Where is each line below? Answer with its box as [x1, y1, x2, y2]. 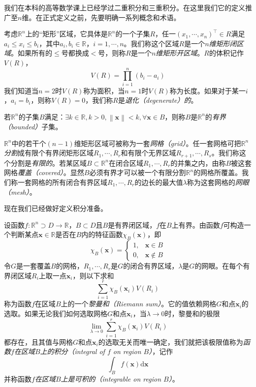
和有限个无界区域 [121, 148, 176, 158]
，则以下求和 [72, 270, 114, 280]
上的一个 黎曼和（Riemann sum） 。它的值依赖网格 [61, 298, 217, 309]
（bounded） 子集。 [4, 121, 63, 132]
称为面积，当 [83, 85, 125, 95]
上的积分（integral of [40, 346, 105, 357]
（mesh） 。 [4, 186, 36, 197]
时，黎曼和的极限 [164, 308, 220, 319]
